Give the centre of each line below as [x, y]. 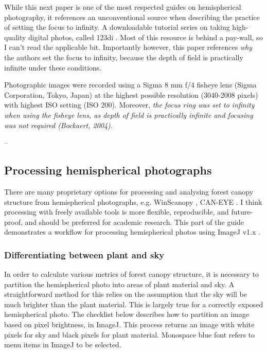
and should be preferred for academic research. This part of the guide [135, 222]
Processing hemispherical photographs [108, 170]
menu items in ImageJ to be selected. [63, 345]
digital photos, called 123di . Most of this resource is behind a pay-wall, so [146, 37]
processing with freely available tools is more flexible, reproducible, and [117, 212]
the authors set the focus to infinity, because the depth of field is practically [124, 57]
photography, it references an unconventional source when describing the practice [132, 17]
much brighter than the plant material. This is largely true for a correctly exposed [134, 304]
